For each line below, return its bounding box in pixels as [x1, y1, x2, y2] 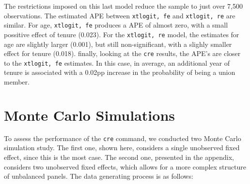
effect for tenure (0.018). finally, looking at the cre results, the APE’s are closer [4, 48, 241, 58]
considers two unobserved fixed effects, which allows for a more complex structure [4, 161, 246, 171]
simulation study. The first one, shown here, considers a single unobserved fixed [4, 142, 240, 153]
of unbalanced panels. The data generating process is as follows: [4, 171, 193, 181]
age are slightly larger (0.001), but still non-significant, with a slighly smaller [4, 39, 232, 49]
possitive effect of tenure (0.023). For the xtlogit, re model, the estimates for [4, 29, 239, 39]
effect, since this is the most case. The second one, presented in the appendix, [4, 152, 234, 162]
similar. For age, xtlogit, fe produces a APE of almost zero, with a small [4, 20, 228, 30]
